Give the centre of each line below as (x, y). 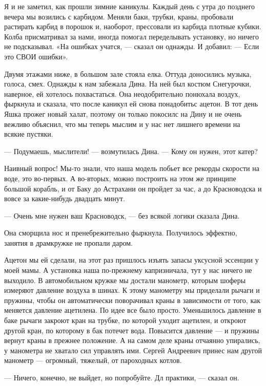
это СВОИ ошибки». (36, 56)
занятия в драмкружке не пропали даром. (68, 242)
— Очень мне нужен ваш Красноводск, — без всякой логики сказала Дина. (122, 215)
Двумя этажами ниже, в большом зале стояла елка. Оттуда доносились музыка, (128, 73)
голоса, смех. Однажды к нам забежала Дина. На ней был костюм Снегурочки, (128, 84)
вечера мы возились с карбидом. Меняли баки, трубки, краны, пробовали (119, 16)
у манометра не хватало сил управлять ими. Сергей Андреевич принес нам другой (133, 350)
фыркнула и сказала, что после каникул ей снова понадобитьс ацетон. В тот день (131, 104)
